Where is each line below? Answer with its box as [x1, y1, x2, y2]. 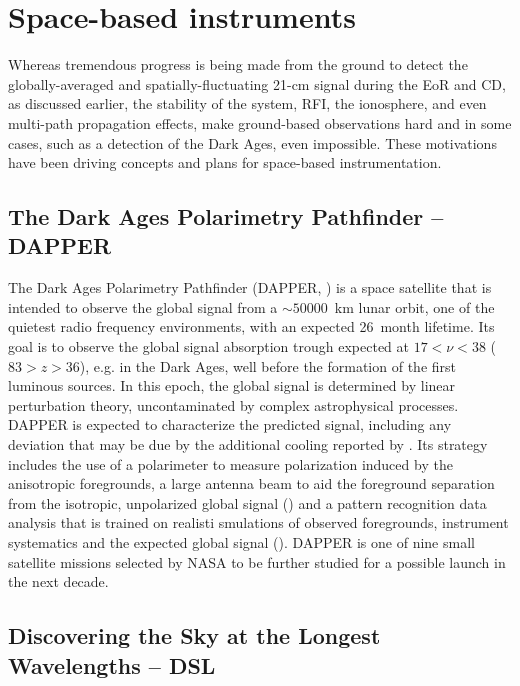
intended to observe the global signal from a [8, 296, 278, 317]
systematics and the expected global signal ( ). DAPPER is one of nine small [8, 532, 475, 552]
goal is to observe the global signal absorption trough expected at [8, 336, 409, 357]
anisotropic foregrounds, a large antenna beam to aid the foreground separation [8, 473, 495, 494]
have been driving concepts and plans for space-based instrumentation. [8, 152, 442, 173]
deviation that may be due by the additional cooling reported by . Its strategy [8, 434, 488, 455]
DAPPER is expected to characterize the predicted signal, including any [8, 414, 452, 435]
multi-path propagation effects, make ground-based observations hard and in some [8, 112, 512, 133]
